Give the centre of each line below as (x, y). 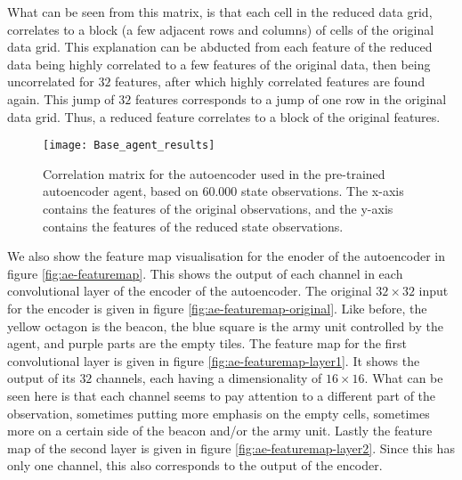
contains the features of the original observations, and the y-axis (218, 208)
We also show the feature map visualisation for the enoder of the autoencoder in (227, 256)
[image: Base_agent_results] (129, 146)
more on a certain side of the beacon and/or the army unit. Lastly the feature (220, 431)
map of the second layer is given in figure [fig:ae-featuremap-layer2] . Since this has (231, 447)
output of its (41, 378)
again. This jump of (61, 98)
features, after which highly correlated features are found (270, 81)
